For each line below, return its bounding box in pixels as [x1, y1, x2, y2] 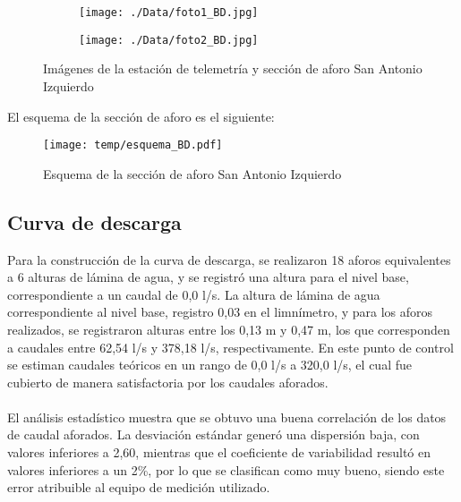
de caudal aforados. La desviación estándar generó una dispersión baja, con [7, 425, 420, 444]
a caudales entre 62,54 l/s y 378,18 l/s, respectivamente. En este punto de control [7, 337, 454, 356]
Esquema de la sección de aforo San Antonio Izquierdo [43, 164, 342, 183]
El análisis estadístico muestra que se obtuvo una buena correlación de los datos [7, 407, 447, 426]
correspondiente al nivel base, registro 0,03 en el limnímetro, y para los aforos [7, 302, 433, 321]
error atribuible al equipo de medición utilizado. [7, 478, 270, 497]
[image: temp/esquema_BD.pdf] [43, 139, 223, 152]
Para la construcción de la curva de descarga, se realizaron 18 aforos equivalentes [7, 250, 451, 268]
